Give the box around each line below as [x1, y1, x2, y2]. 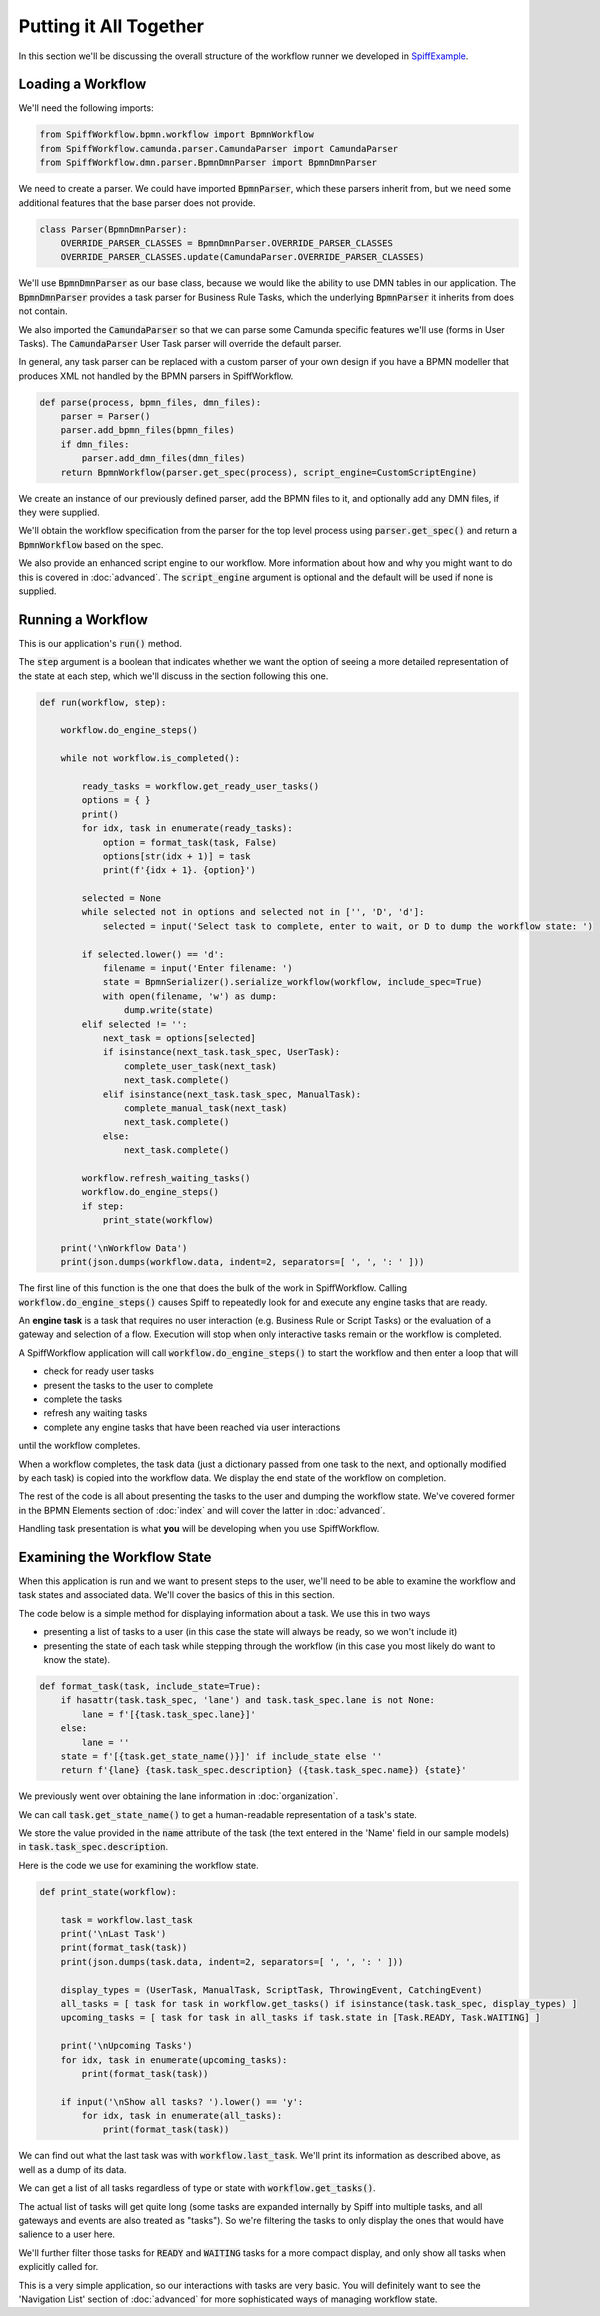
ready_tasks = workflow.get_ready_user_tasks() [81, 780, 320, 792]
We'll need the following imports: [18, 102, 154, 114]
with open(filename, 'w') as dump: [102, 990, 277, 1002]
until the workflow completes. [18, 1440, 141, 1452]
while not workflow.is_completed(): [60, 753, 240, 764]
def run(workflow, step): [39, 696, 167, 708]
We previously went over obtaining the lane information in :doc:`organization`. [18, 1790, 339, 1802]
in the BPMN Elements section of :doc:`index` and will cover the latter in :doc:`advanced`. [18, 1504, 386, 1516]
